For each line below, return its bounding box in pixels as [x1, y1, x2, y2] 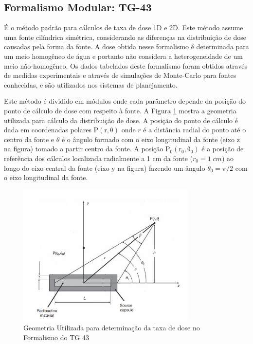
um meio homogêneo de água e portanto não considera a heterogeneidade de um [4, 51, 243, 61]
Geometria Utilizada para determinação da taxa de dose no [23, 323, 200, 333]
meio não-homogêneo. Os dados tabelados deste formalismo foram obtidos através [4, 60, 247, 71]
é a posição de [201, 144, 244, 154]
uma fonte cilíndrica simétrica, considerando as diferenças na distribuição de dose [4, 32, 247, 42]
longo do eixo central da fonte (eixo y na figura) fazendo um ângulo [4, 163, 205, 173]
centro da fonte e [4, 134, 54, 144]
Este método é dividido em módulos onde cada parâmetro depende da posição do [4, 96, 246, 106]
